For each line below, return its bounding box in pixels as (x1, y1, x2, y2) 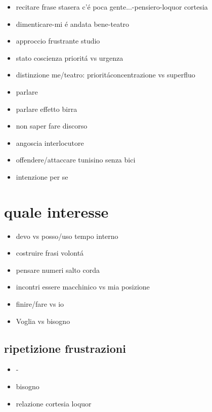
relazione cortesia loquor (16, 398, 92, 408)
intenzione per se (16, 171, 68, 182)
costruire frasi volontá (16, 248, 84, 258)
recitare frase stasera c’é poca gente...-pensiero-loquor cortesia (16, 2, 208, 12)
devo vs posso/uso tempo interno (16, 230, 118, 241)
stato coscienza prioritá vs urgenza (16, 52, 123, 63)
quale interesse (4, 201, 109, 222)
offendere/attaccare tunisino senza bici (16, 154, 136, 165)
